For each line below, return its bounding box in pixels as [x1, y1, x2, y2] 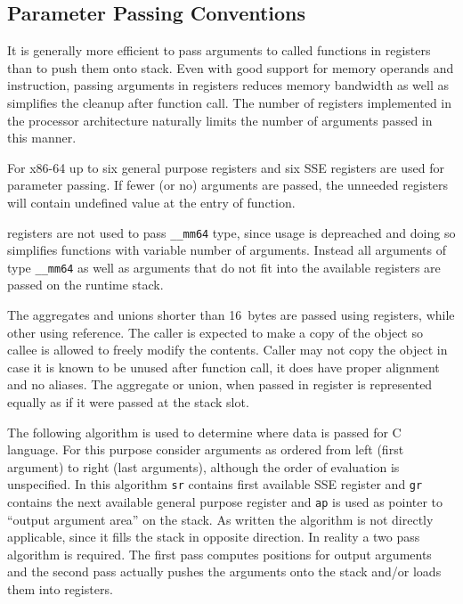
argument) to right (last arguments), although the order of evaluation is [7, 457, 400, 476]
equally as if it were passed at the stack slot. [7, 393, 249, 412]
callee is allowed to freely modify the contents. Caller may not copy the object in [7, 340, 448, 359]
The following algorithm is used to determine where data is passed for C [7, 422, 402, 441]
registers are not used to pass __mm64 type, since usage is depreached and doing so [7, 223, 456, 241]
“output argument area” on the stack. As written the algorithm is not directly [7, 510, 434, 528]
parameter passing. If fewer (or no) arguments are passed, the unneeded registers [7, 175, 449, 194]
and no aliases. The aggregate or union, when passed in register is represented [7, 375, 433, 394]
